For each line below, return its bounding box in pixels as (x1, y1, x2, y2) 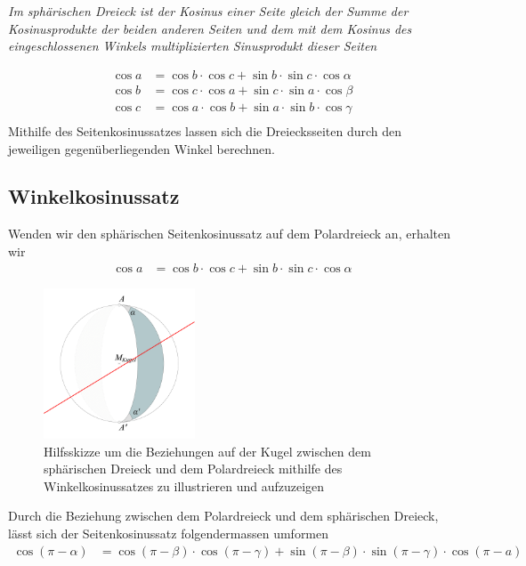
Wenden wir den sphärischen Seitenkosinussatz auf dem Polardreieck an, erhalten (8, 224, 451, 243)
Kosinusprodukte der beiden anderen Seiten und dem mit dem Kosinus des (8, 19, 412, 37)
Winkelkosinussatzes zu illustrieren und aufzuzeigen (44, 476, 325, 495)
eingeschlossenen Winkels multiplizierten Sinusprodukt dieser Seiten (8, 36, 377, 55)
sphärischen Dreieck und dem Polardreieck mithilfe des (44, 459, 343, 478)
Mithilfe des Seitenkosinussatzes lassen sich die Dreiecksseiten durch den (8, 121, 401, 140)
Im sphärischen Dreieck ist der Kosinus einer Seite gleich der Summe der (8, 2, 409, 20)
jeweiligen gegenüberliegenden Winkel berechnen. (8, 139, 275, 158)
